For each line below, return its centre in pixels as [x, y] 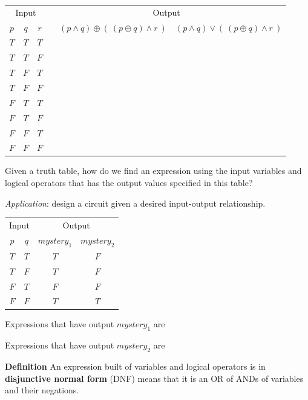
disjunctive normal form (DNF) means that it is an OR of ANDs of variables [154, 378]
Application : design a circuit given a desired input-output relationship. [135, 203]
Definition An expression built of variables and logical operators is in [135, 366]
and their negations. [42, 390]
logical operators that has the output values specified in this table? [129, 183]
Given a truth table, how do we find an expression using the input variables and [153, 171]
